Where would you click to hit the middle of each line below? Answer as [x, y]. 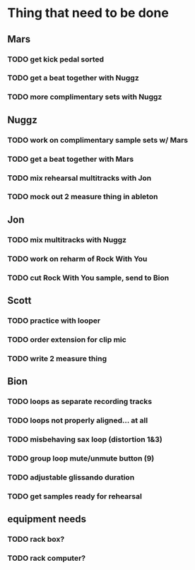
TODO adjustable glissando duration [71, 477]
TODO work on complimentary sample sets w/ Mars [98, 140]
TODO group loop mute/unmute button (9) [81, 458]
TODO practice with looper [54, 321]
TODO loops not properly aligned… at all [78, 420]
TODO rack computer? [47, 558]
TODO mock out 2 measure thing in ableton [83, 197]
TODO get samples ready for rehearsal [75, 496]
